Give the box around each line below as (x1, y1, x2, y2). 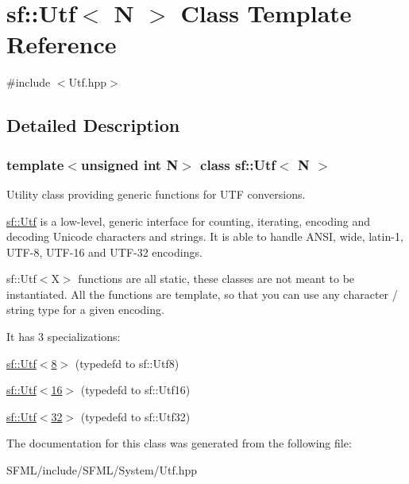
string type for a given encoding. (6, 301, 164, 318)
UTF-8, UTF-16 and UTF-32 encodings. (6, 243, 203, 260)
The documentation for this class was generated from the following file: (6, 435, 352, 451)
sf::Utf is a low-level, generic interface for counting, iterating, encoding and (6, 212, 371, 229)
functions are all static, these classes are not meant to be (78, 270, 355, 287)
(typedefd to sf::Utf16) (80, 381, 191, 398)
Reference (6, 28, 117, 60)
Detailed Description (6, 113, 180, 137)
